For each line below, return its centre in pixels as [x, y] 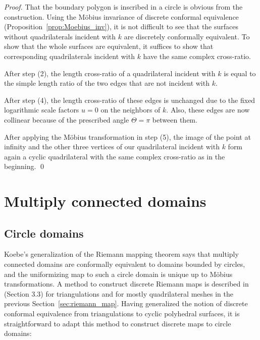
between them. [175, 119]
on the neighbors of [131, 110]
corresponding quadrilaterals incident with [69, 56]
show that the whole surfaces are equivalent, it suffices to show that [109, 46]
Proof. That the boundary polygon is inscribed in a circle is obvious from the [123, 7]
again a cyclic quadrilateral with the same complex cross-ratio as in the [115, 156]
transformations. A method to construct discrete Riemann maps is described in [126, 284]
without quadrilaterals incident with [60, 36]
